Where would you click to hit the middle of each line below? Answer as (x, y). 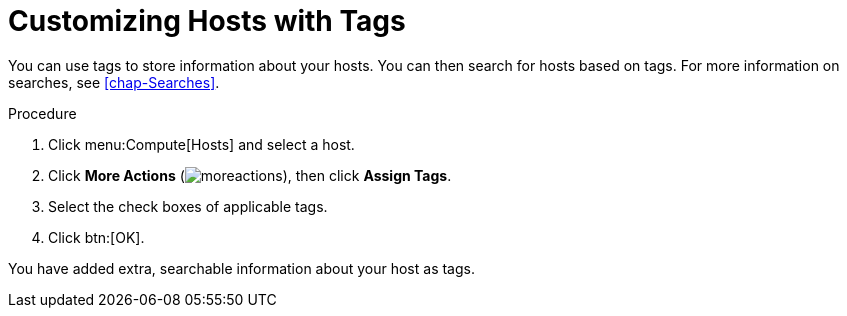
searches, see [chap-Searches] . (114, 82)
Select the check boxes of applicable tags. (188, 206)
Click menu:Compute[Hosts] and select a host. (201, 144)
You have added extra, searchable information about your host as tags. (241, 268)
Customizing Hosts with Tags (207, 21)
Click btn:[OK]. (96, 237)
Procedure (42, 113)
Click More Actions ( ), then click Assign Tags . (250, 175)
